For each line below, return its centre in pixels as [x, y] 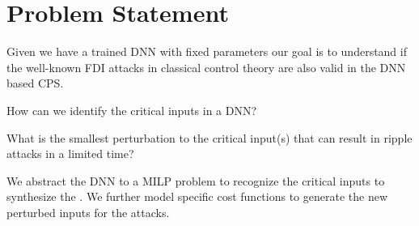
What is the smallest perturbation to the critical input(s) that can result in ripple [209, 137]
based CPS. [35, 83]
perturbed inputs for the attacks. [88, 212]
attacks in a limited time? [70, 154]
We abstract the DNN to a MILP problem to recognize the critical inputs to [196, 180]
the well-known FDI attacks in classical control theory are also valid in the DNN [206, 67]
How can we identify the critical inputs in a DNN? [132, 110]
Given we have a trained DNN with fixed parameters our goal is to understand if [207, 51]
